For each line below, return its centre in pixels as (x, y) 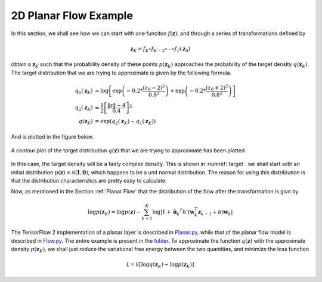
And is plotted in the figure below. (52, 137)
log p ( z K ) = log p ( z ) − (114, 212)
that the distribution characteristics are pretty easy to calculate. (89, 181)
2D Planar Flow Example (72, 15)
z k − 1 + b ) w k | (215, 212)
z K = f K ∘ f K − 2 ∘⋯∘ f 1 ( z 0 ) (160, 49)
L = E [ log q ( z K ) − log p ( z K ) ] (160, 265)
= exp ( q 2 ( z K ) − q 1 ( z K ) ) (125, 122)
